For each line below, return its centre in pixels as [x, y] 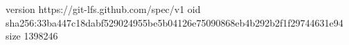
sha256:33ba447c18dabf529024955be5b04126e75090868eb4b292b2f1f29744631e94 [174, 22]
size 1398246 [32, 36]
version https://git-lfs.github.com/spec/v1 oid [103, 9]
